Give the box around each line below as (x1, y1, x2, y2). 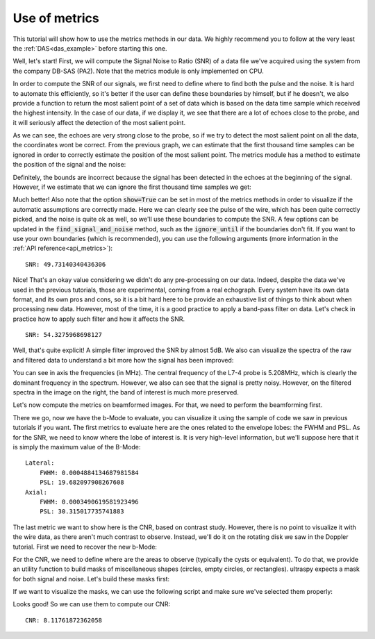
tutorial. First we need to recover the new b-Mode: (12, 542, 158, 551)
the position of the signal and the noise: (12, 160, 126, 169)
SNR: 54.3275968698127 (25, 331, 103, 339)
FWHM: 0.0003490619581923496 (39, 497, 139, 506)
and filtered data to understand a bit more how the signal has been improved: (12, 356, 234, 364)
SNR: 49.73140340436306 (25, 260, 106, 268)
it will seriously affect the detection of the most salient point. (12, 118, 186, 126)
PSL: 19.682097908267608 (39, 479, 124, 486)
